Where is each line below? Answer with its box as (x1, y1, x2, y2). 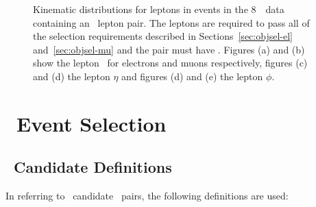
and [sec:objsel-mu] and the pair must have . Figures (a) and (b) (33, 42, 305, 56)
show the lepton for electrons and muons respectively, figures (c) (33, 56, 308, 70)
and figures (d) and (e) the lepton (121, 69, 263, 83)
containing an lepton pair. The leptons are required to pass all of (33, 15, 310, 29)
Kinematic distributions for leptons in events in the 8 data (33, 2, 284, 16)
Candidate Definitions (14, 156, 172, 178)
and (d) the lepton (33, 69, 110, 83)
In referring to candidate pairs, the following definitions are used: (5, 188, 289, 203)
